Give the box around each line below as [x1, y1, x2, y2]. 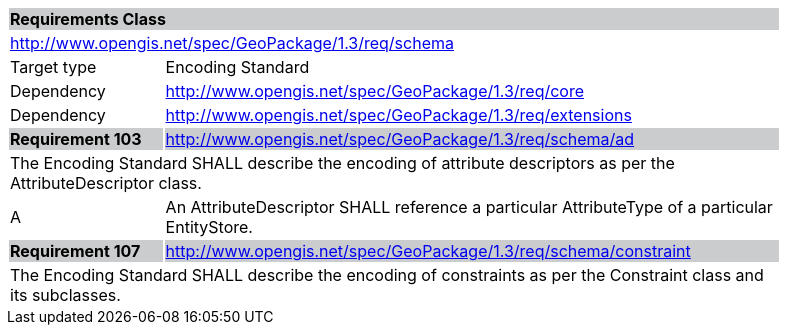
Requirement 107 [10, 241, 141, 261]
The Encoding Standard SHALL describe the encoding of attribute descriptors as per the [10, 153, 675, 173]
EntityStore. [165, 217, 253, 237]
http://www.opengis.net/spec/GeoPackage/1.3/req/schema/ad [165, 129, 635, 149]
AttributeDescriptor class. [10, 173, 202, 193]
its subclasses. [10, 285, 121, 305]
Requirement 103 [10, 129, 142, 149]
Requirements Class [10, 9, 166, 29]
